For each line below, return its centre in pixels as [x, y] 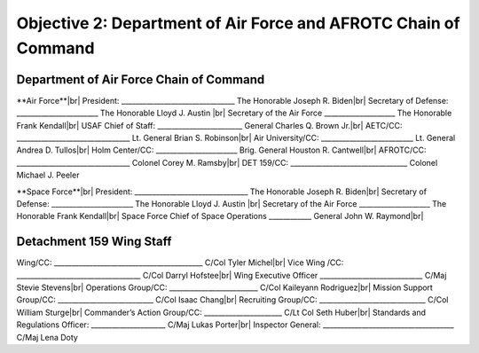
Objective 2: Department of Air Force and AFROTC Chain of [238, 23]
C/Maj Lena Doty [47, 337]
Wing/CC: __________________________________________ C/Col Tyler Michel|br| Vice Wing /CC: [180, 263]
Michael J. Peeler [48, 175]
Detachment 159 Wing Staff [94, 242]
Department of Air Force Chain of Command [141, 79]
